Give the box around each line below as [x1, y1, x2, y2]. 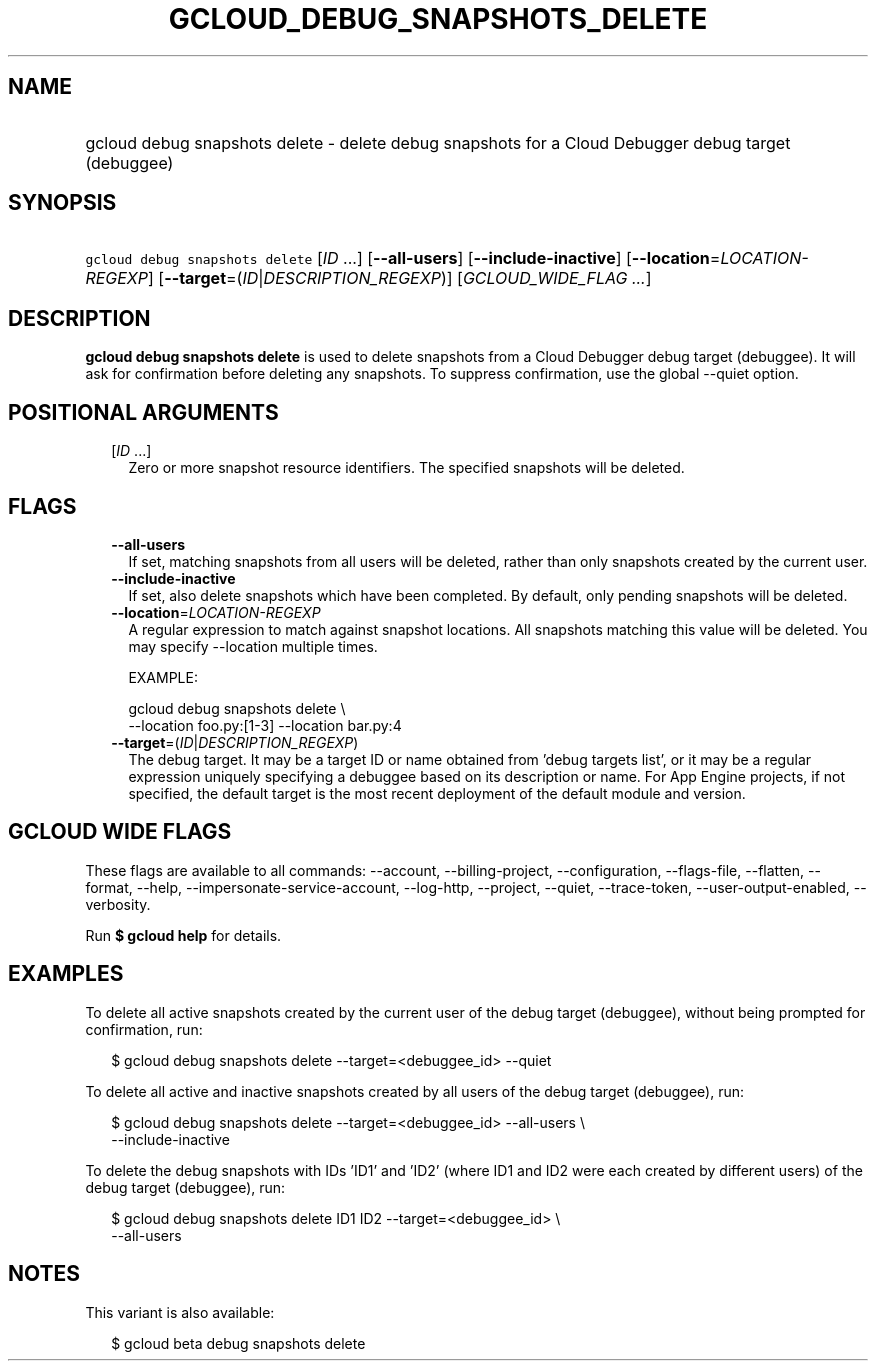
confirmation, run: [85, 1020, 203, 1038]
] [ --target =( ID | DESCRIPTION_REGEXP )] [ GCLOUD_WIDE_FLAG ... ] [148, 268, 652, 289]
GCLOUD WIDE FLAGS [8, 819, 232, 845]
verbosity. [85, 895, 151, 913]
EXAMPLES [8, 961, 124, 987]
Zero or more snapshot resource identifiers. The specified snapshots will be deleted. [128, 459, 685, 477]
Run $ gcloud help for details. [85, 926, 282, 944]
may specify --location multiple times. [128, 637, 378, 655]
